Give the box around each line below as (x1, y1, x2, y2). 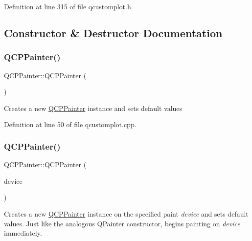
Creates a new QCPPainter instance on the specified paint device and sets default (4, 208, 249, 219)
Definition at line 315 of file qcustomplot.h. (4, 1, 133, 11)
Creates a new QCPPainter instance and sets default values (4, 103, 183, 113)
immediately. (4, 228, 42, 238)
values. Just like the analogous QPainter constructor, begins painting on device (4, 218, 240, 228)
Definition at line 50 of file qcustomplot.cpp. (4, 119, 137, 130)
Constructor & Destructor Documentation (4, 25, 223, 40)
